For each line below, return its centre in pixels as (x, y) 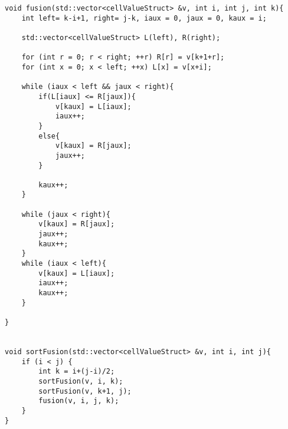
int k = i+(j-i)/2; (77, 372)
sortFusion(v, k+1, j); (85, 391)
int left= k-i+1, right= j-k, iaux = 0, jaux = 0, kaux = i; (144, 18)
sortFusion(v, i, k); (81, 381)
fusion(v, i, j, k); (79, 401)
